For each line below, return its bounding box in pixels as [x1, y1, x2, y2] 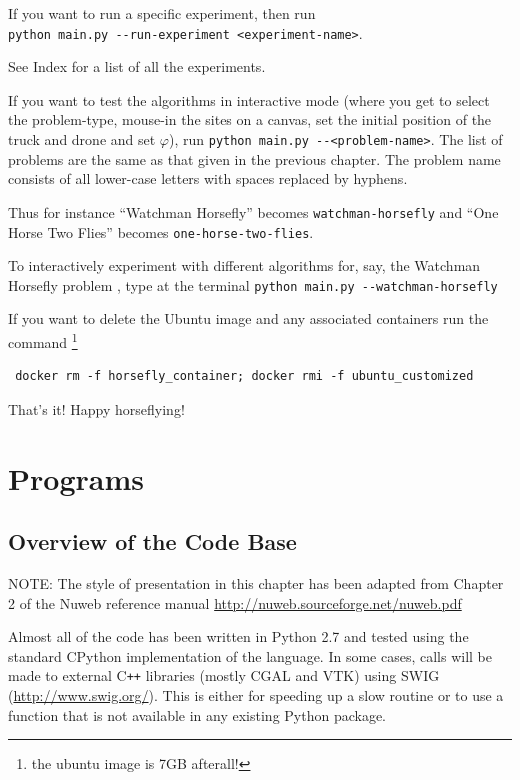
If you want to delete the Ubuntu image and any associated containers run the [8, 308, 489, 329]
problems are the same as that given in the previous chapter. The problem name [8, 148, 501, 169]
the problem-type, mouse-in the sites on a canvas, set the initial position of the [8, 109, 492, 130]
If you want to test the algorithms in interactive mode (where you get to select [8, 89, 490, 110]
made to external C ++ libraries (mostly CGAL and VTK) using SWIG [8, 665, 440, 686]
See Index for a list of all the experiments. [8, 56, 266, 77]
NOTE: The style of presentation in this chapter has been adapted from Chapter [8, 573, 504, 594]
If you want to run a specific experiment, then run [8, 3, 316, 23]
